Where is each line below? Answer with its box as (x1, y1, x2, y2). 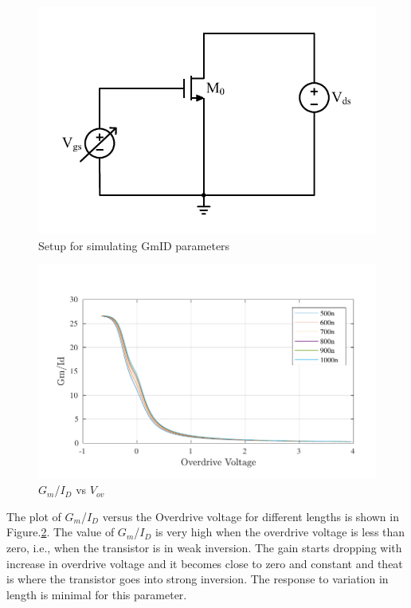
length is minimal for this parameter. (6, 586, 187, 602)
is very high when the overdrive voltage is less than (155, 524, 405, 540)
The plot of (6, 508, 61, 524)
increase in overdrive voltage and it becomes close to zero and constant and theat (6, 555, 403, 571)
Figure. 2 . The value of (6, 524, 115, 540)
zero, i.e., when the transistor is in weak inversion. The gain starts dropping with (6, 539, 402, 555)
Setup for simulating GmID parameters (38, 237, 230, 253)
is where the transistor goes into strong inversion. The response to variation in (6, 571, 389, 587)
